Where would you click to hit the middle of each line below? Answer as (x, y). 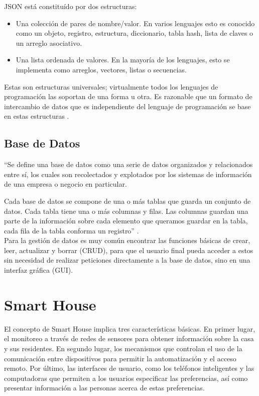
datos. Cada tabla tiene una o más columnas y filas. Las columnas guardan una (126, 211)
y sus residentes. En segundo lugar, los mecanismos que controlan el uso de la (123, 348)
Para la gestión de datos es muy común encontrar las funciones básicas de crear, (127, 240)
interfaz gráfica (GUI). (39, 270)
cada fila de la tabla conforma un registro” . (72, 230)
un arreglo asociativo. (49, 43)
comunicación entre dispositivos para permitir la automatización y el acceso (120, 358)
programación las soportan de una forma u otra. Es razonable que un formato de (128, 96)
